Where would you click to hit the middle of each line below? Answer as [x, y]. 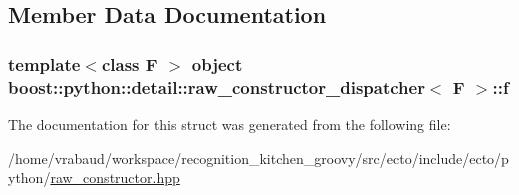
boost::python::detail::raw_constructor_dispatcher [216, 86]
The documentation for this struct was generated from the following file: [229, 123]
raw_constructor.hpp [115, 177]
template [44, 63]
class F [129, 63]
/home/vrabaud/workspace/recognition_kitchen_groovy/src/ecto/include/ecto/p [258, 157]
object [217, 63]
